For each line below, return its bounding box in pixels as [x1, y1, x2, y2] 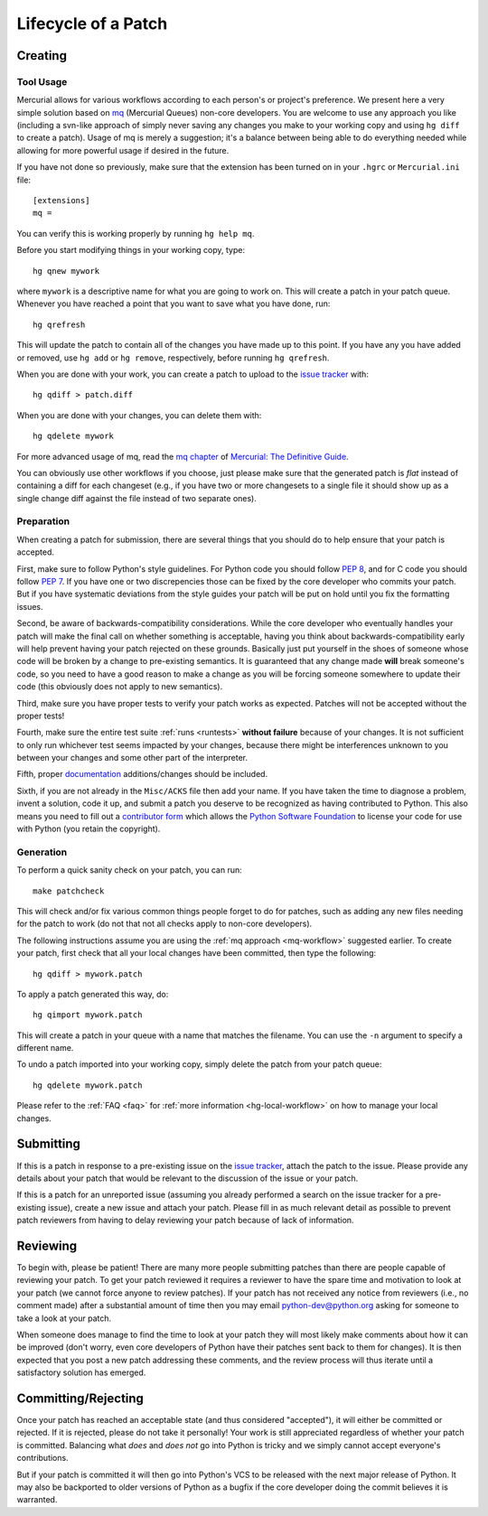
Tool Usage [16, 75, 68, 88]
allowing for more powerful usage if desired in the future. [16, 145, 230, 155]
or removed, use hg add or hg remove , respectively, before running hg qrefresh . [16, 352, 330, 363]
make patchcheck [33, 885, 105, 896]
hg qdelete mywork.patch [33, 1080, 143, 1090]
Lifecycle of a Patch [16, 14, 168, 33]
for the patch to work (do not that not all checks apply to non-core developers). [16, 918, 313, 930]
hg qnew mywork [33, 266, 100, 276]
